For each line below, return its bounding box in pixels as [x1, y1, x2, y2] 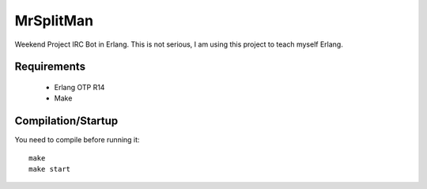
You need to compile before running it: [14, 135, 140, 145]
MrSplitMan [14, 12, 94, 29]
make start [28, 164, 71, 174]
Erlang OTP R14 [54, 82, 105, 92]
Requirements [14, 60, 86, 74]
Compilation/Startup [14, 115, 119, 128]
